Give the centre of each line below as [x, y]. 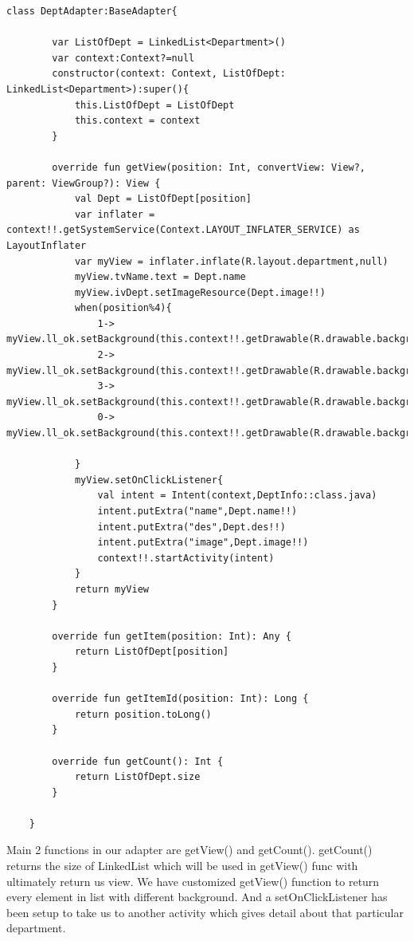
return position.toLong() [143, 714]
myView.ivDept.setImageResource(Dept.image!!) [200, 292]
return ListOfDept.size [137, 777]
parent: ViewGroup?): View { [84, 183]
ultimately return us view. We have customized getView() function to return [193, 881]
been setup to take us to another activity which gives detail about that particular [205, 912]
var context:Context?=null [123, 58]
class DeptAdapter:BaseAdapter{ [92, 11]
